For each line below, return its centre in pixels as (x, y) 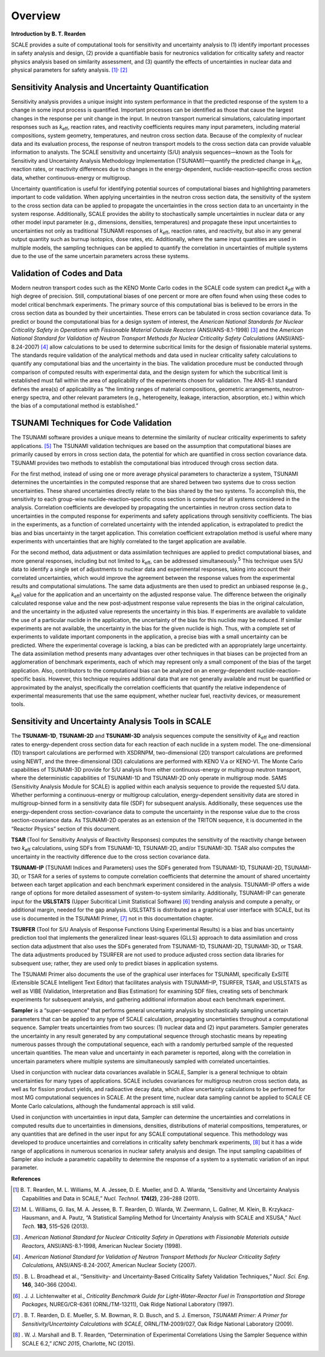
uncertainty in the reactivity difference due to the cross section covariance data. (111, 857)
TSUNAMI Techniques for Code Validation (91, 423)
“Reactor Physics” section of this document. (66, 828)
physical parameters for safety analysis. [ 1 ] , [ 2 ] (69, 69)
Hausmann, (36, 1218)
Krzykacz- (282, 1209)
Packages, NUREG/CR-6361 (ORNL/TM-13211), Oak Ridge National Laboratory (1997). (128, 1304)
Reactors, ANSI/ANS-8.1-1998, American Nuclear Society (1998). (102, 1245)
